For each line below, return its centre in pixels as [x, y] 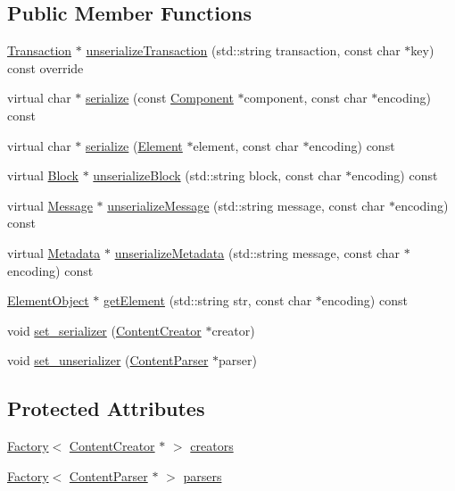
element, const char [246, 145]
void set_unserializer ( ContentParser [108, 360]
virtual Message [50, 205]
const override [45, 67]
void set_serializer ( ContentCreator [104, 330]
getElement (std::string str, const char [207, 300]
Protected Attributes [106, 408]
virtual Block [43, 175]
